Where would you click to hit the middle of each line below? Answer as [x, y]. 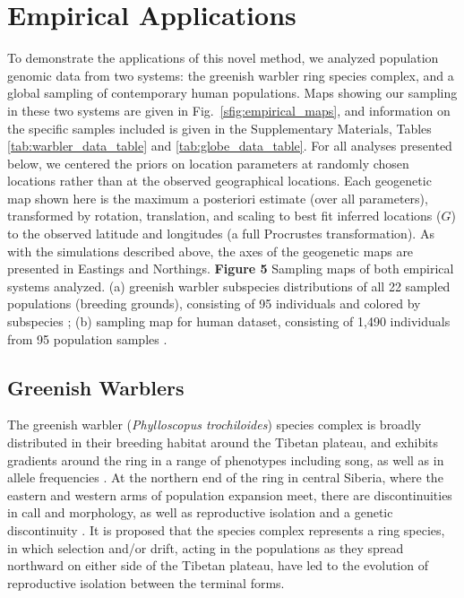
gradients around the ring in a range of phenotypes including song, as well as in [226, 459]
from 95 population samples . [87, 338]
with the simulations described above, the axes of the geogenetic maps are [211, 251]
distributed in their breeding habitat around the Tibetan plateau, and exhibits [223, 442]
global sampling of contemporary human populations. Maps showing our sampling [232, 93]
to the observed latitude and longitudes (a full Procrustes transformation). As [221, 234]
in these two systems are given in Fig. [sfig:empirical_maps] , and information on [229, 110]
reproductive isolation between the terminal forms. [146, 582]
